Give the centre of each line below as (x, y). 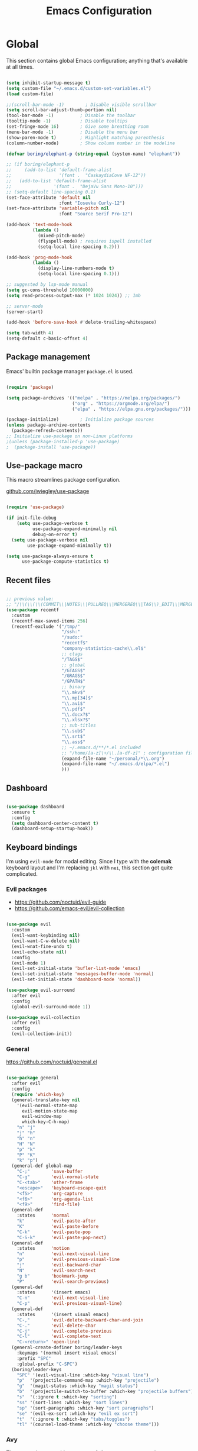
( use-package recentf (33, 610)
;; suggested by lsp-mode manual (47, 285)
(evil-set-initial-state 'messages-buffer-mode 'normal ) (83, 974)
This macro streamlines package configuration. (63, 480)
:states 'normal (43, 1215)
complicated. (22, 874)
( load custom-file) (30, 94)
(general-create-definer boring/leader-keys (67, 1347)
